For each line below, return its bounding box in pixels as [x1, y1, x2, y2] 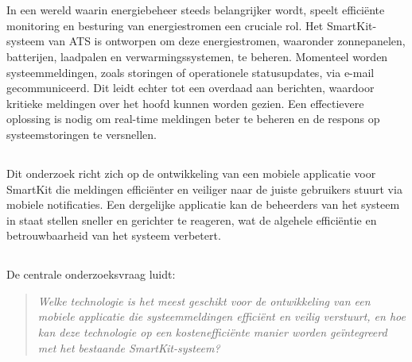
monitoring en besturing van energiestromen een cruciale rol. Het [6, 17, 324, 33]
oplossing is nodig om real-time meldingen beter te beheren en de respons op [6, 110, 380, 127]
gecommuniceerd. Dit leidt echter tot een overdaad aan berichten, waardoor [6, 79, 375, 96]
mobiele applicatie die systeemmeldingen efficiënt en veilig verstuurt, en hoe [37, 308, 406, 325]
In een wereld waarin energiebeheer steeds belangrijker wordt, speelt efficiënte [6, 2, 385, 18]
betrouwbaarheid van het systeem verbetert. [6, 227, 221, 244]
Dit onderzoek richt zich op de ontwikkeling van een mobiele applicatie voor [6, 164, 376, 181]
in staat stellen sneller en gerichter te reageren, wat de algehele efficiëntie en [6, 211, 377, 228]
